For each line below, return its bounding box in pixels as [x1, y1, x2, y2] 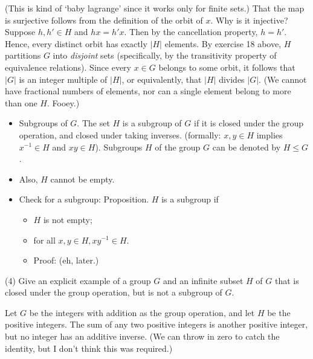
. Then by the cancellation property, [124, 25, 258, 38]
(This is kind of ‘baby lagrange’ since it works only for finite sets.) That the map [5, 2, 305, 14]
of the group [155, 140, 201, 153]
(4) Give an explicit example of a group [5, 274, 151, 286]
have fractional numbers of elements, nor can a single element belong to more [5, 85, 291, 97]
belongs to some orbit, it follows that [158, 60, 295, 73]
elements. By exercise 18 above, [164, 37, 282, 50]
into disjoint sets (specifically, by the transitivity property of [53, 49, 277, 62]
